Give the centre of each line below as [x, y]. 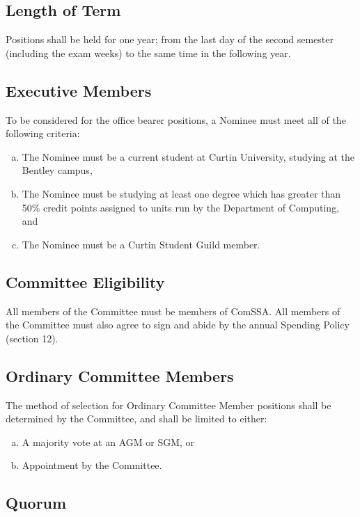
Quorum [36, 503]
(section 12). [32, 338]
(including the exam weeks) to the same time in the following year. [148, 53]
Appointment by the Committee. [92, 465]
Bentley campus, [57, 170]
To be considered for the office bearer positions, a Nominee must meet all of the [176, 119]
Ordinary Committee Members [120, 375]
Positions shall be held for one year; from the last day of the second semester [170, 39]
